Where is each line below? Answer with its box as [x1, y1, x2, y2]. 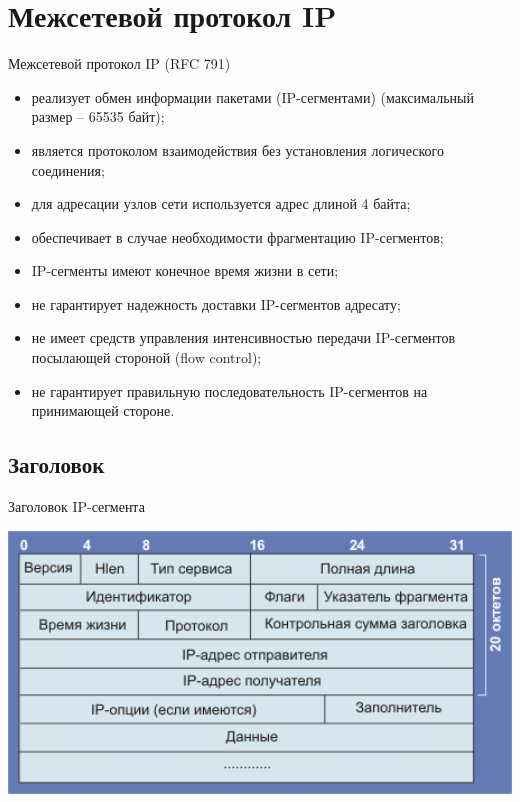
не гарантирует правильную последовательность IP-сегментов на [31, 380, 428, 401]
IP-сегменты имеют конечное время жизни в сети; [31, 260, 339, 281]
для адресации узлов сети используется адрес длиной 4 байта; [31, 193, 411, 214]
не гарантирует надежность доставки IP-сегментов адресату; [31, 293, 401, 314]
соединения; [31, 159, 105, 180]
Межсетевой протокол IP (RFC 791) [8, 53, 231, 74]
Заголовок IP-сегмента [8, 496, 145, 517]
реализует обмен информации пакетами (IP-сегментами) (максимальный [31, 86, 474, 107]
